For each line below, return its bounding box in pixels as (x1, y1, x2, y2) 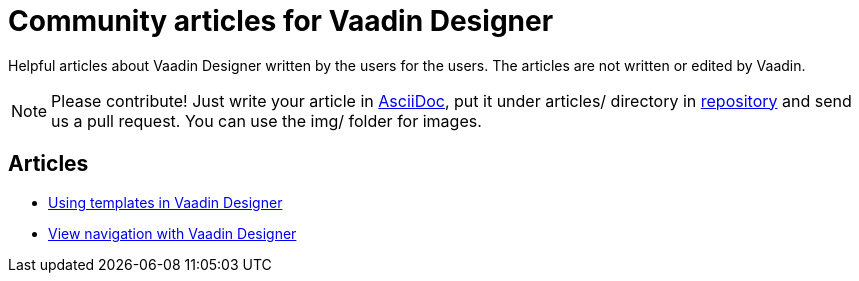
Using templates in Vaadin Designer (48, 193, 283, 211)
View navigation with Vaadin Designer (48, 224, 297, 242)
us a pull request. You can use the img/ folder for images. (51, 110, 482, 131)
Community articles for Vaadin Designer (8, 4, 554, 38)
